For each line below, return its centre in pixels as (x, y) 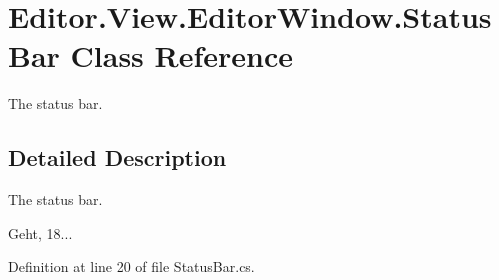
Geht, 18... (40, 232)
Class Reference (182, 55)
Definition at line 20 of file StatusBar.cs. (131, 266)
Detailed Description (117, 157)
